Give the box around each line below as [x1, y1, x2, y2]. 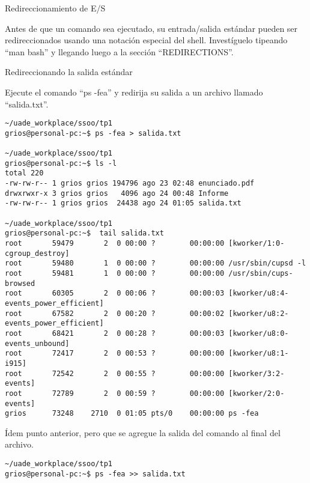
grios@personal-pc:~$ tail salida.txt [5, 229, 164, 238]
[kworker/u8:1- [228, 349, 289, 358]
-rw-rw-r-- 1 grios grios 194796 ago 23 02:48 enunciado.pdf [5, 179, 255, 188]
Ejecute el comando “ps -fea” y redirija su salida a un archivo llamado [5, 85, 263, 98]
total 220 [5, 169, 44, 178]
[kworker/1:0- [228, 239, 285, 248]
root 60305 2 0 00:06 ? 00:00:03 [5, 289, 225, 298]
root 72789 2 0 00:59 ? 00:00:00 [5, 389, 225, 398]
